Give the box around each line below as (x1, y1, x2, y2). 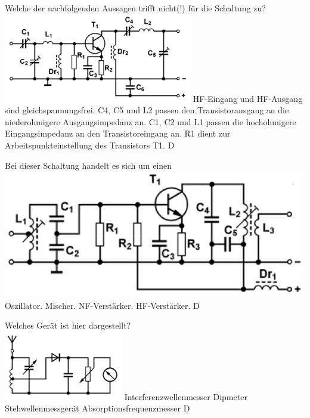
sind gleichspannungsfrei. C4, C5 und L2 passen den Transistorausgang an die (5, 104, 289, 116)
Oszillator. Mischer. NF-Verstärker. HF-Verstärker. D (5, 299, 200, 311)
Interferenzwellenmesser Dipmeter (124, 390, 247, 402)
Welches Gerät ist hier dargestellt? (5, 319, 131, 332)
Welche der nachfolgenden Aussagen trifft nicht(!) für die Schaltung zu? (5, 2, 266, 14)
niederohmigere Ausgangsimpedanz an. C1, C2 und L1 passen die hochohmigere (5, 115, 296, 128)
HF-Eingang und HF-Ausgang (193, 92, 303, 104)
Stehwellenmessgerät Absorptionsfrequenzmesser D (5, 402, 190, 414)
